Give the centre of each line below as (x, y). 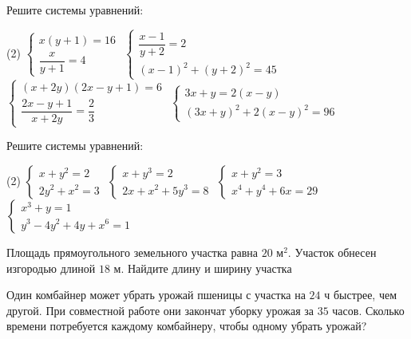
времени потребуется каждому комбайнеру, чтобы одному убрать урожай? (187, 326)
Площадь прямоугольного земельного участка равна (132, 252)
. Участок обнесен (332, 252)
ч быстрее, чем (361, 295)
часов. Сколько (368, 310)
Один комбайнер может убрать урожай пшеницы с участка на (156, 295)
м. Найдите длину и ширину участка (203, 268)
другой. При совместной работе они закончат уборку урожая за (160, 310)
